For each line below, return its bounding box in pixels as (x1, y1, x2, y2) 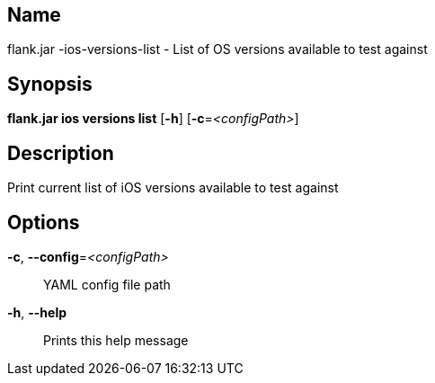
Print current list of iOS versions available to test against (7, 180, 339, 196)
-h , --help (7, 304, 67, 320)
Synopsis (7, 72, 93, 95)
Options (7, 210, 80, 234)
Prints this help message (43, 332, 189, 348)
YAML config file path (43, 276, 171, 292)
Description (7, 141, 114, 165)
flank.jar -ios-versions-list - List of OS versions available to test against (7, 41, 428, 58)
